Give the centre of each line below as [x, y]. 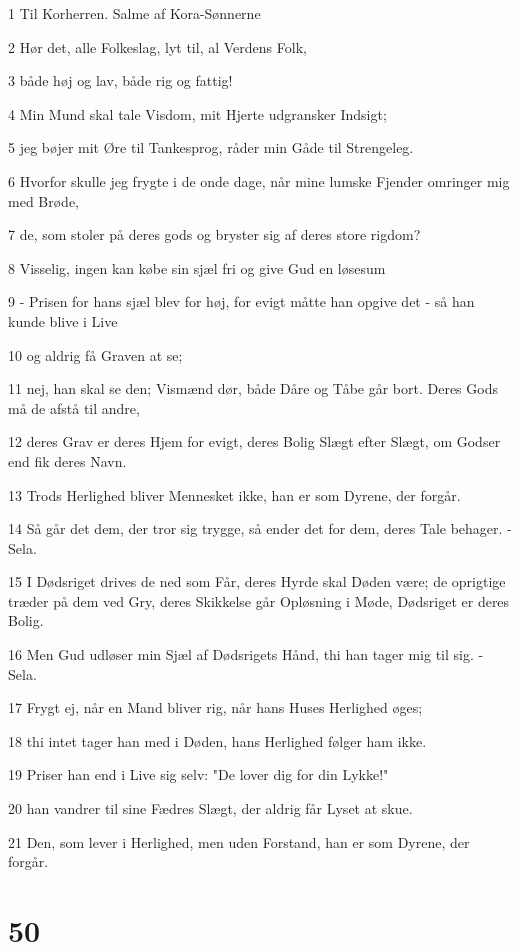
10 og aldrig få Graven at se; [95, 354]
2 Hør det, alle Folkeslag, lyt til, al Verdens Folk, [157, 46]
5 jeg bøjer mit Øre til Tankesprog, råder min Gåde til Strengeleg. [211, 147]
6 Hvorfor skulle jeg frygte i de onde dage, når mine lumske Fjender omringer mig [259, 180]
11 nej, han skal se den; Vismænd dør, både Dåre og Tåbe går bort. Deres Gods [253, 388]
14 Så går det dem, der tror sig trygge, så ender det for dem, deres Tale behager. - [260, 528]
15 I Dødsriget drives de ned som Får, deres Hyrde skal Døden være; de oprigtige [257, 581]
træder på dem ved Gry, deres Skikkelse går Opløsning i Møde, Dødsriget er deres [259, 600]
